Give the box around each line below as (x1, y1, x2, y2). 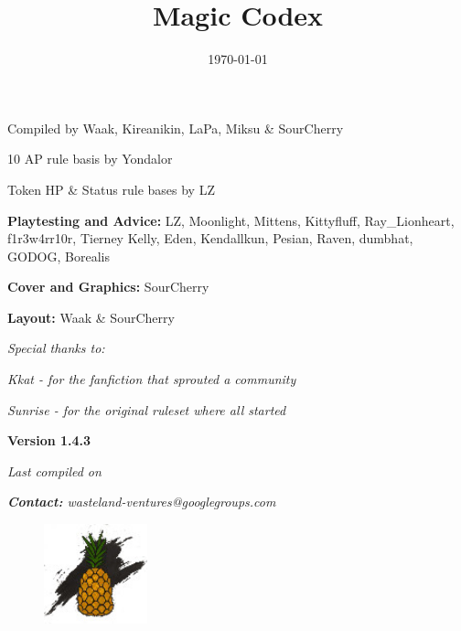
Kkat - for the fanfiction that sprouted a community (7, 369, 296, 389)
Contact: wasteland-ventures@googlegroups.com (7, 492, 276, 511)
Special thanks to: (7, 338, 105, 358)
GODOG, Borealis (7, 246, 110, 265)
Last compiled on (7, 461, 102, 480)
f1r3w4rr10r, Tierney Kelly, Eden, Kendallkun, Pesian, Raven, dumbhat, (7, 229, 413, 248)
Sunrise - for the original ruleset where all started (7, 400, 286, 419)
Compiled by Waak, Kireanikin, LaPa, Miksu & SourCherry (7, 118, 344, 137)
